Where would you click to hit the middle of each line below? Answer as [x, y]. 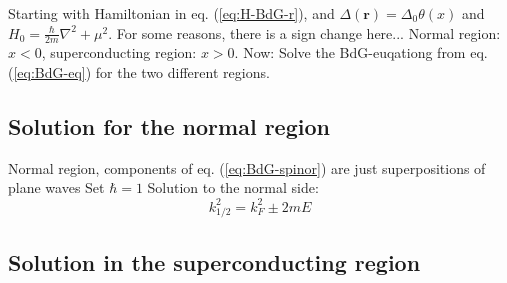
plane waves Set [56, 187]
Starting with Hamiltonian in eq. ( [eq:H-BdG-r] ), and [171, 13]
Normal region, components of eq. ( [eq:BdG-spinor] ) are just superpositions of [247, 167]
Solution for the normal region [169, 126]
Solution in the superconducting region [214, 261]
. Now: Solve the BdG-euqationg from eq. [361, 52]
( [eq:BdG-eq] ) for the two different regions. [139, 72]
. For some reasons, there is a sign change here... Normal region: [304, 32]
